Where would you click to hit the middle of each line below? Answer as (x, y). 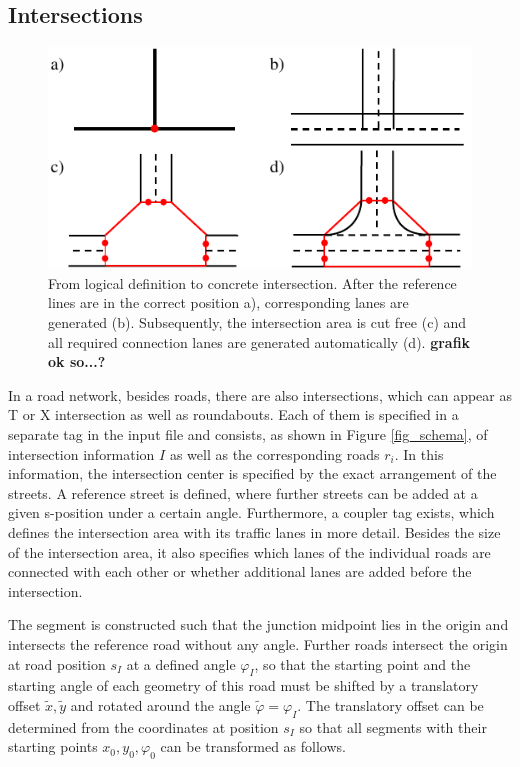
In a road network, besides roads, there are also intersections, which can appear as (260, 394)
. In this (419, 453)
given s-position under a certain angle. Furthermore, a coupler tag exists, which (251, 512)
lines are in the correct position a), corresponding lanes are (228, 302)
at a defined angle (181, 663)
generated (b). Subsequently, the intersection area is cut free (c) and (257, 322)
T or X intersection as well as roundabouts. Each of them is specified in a (233, 414)
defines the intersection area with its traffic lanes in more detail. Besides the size (254, 531)
